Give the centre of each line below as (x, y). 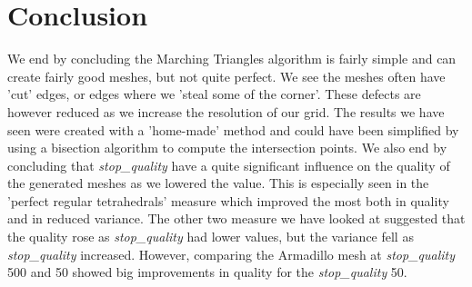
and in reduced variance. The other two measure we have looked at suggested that (236, 218)
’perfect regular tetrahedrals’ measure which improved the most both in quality (228, 200)
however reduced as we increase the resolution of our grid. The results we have (226, 111)
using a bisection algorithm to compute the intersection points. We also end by (227, 148)
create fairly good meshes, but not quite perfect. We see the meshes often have (226, 76)
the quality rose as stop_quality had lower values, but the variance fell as (211, 237)
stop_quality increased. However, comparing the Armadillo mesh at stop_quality (231, 254)
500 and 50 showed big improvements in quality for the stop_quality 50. (207, 272)
